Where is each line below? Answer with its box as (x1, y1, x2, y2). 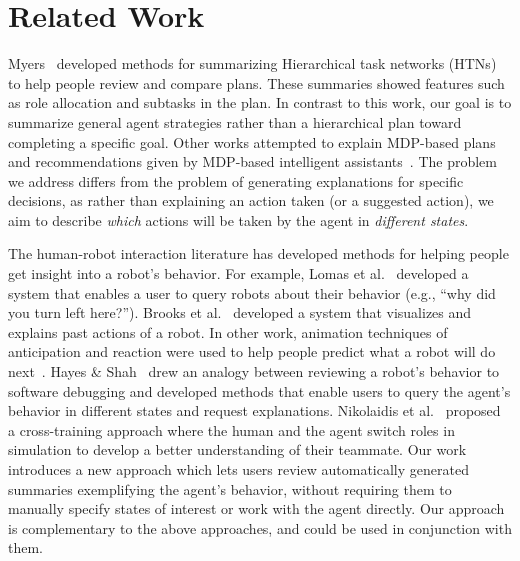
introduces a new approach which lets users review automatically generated (8, 459, 469, 479)
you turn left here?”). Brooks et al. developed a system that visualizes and (8, 302, 472, 323)
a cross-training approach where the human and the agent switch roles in (8, 419, 455, 440)
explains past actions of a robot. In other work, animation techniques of (8, 321, 448, 342)
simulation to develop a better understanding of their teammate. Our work (8, 439, 467, 460)
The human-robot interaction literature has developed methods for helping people (8, 243, 509, 264)
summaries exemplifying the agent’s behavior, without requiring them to (8, 478, 452, 499)
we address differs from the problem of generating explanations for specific (8, 170, 464, 191)
